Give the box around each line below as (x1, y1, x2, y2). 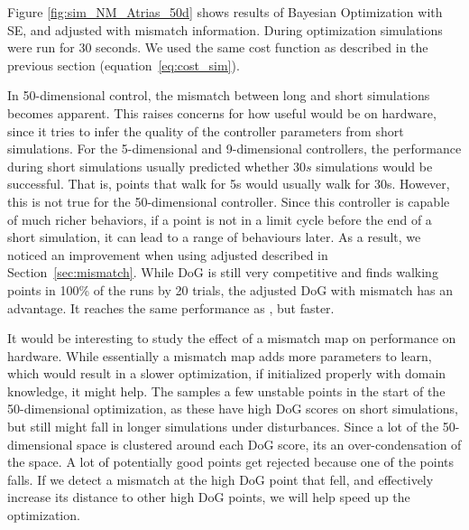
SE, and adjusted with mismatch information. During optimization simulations (7, 20, 443, 39)
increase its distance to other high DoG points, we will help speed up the (7, 488, 410, 507)
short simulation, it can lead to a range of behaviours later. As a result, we (7, 228, 421, 246)
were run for (7, 38, 75, 57)
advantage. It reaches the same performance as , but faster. (7, 298, 335, 317)
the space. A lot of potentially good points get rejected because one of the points (7, 452, 454, 471)
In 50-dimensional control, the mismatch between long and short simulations (7, 86, 430, 105)
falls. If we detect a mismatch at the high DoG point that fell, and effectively (7, 470, 434, 488)
